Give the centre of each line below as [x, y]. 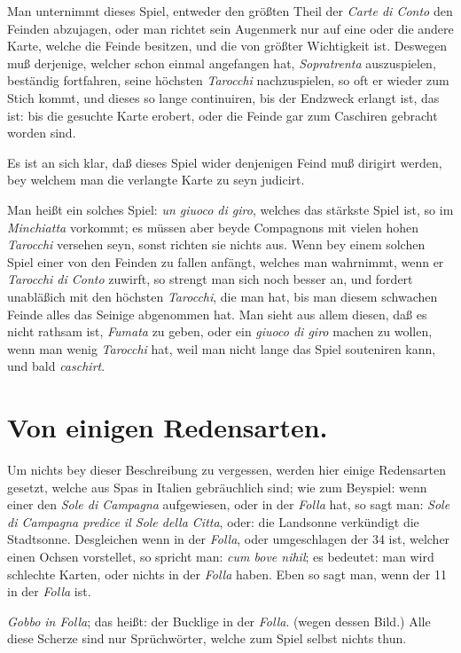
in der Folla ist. [49, 591]
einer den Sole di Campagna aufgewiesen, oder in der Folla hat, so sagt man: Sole [229, 504]
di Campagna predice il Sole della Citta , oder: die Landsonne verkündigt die [213, 521]
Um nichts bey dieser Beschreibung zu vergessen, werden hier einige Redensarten [227, 469]
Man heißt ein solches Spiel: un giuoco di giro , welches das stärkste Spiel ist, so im [230, 209]
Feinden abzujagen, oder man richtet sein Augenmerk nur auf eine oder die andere [230, 28]
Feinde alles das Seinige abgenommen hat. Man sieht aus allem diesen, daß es [217, 314]
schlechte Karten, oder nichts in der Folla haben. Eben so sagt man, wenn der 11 [227, 574]
